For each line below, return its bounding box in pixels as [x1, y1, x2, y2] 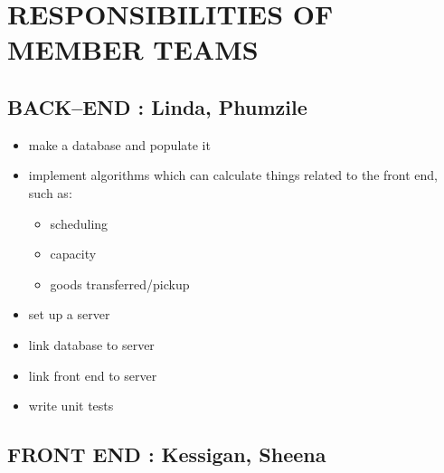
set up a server [28, 305, 110, 324]
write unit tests [28, 396, 114, 415]
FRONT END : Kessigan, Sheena [7, 440, 326, 468]
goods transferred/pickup [50, 274, 190, 293]
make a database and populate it [28, 135, 211, 154]
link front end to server [28, 365, 157, 384]
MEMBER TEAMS [7, 31, 259, 68]
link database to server [28, 335, 155, 354]
